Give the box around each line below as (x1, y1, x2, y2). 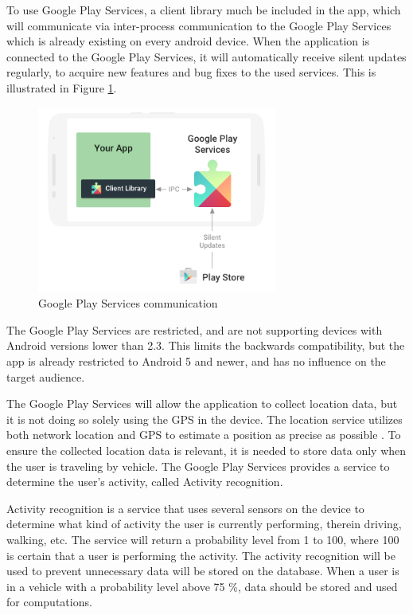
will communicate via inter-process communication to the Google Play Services (6, 17, 392, 33)
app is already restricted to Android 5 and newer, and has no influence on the (6, 352, 386, 369)
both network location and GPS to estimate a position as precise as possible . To (6, 426, 401, 443)
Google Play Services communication (38, 295, 218, 311)
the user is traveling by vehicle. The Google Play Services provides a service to (6, 457, 390, 474)
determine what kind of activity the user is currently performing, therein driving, (6, 515, 402, 532)
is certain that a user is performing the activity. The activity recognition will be (6, 546, 395, 563)
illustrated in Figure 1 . (6, 79, 117, 96)
